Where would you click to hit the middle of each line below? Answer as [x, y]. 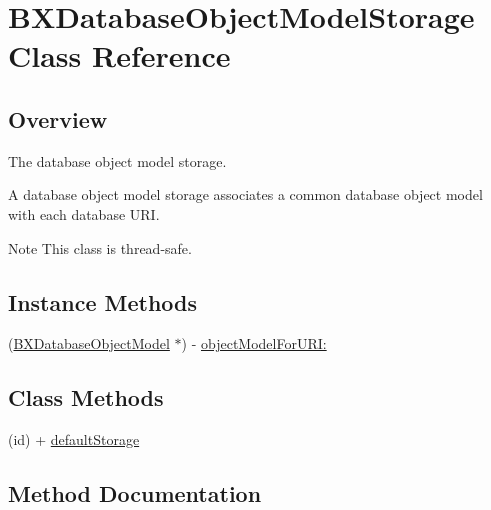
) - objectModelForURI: [254, 343]
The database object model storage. [117, 160]
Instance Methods [102, 301]
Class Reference [119, 55]
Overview [58, 118]
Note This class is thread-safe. [100, 247]
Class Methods [86, 397]
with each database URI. [84, 213]
